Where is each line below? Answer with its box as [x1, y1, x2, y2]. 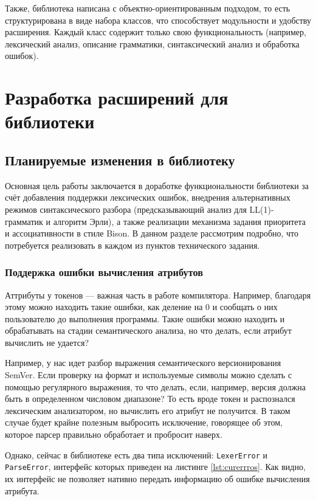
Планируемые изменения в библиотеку [5, 150, 235, 169]
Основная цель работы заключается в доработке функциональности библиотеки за [5, 179, 309, 192]
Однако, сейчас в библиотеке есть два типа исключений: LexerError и [5, 448, 268, 461]
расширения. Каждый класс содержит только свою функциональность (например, [5, 26, 306, 38]
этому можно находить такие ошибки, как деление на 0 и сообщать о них [5, 300, 278, 313]
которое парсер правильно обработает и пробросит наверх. [5, 428, 222, 441]
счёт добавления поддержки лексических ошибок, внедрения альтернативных [5, 191, 290, 204]
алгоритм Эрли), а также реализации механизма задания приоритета [53, 215, 306, 227]
